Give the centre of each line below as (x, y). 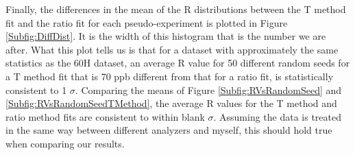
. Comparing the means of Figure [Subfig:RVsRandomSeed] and (208, 90)
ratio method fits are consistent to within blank (105, 116)
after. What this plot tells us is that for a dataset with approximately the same (172, 49)
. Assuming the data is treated (278, 116)
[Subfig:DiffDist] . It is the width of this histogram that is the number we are (166, 36)
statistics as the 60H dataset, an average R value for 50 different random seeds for (178, 63)
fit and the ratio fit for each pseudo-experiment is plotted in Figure (147, 22)
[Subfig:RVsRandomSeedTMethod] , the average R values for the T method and (171, 103)
